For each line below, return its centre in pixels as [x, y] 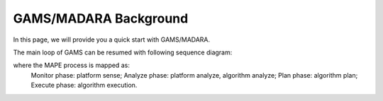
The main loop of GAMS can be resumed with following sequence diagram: [123, 52]
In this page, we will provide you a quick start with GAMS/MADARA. [112, 40]
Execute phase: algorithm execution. [84, 85]
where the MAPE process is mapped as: [72, 65]
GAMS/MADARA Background [101, 18]
